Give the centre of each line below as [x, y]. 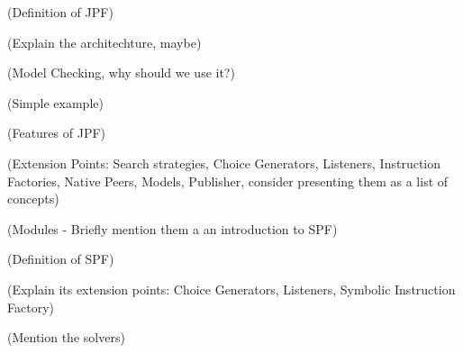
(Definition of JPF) [60, 12]
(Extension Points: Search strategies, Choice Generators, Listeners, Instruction [224, 163]
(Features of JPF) [57, 133]
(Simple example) [55, 102]
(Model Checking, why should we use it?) [121, 72]
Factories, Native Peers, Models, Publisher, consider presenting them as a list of [228, 181]
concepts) [33, 199]
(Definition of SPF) [61, 259]
